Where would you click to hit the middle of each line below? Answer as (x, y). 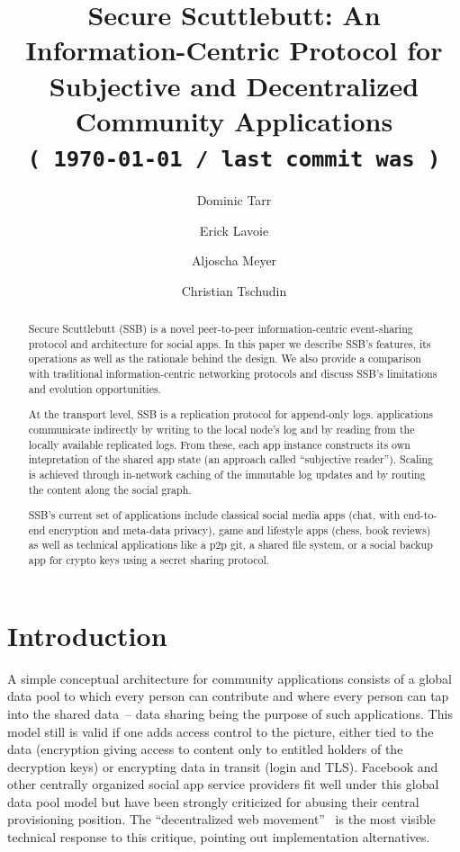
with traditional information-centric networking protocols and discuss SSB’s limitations (233, 374)
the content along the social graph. (110, 489)
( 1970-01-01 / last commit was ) (234, 159)
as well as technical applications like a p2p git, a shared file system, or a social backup (230, 545)
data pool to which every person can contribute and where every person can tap (228, 696)
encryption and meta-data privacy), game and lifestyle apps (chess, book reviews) (240, 529)
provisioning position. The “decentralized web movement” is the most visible (221, 819)
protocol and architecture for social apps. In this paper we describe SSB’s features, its (230, 343)
